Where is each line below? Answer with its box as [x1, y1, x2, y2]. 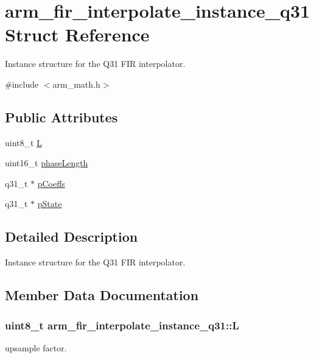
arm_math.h [52, 77, 100, 90]
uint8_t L [5, 136, 42, 149]
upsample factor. [5, 341, 67, 354]
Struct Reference [5, 22, 150, 47]
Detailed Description [5, 227, 138, 246]
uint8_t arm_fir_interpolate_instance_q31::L [5, 317, 239, 332]
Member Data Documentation [5, 286, 199, 304]
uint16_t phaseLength [5, 156, 88, 169]
